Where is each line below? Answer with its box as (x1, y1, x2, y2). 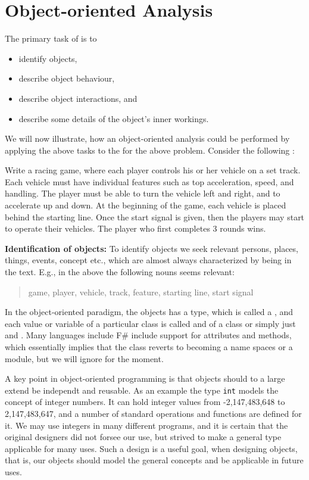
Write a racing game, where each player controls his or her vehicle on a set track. (5, 164, 301, 176)
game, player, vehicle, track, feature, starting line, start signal (28, 285, 254, 298)
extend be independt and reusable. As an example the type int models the (5, 384, 279, 396)
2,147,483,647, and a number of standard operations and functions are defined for (5, 407, 302, 420)
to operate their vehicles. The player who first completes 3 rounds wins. (5, 222, 266, 235)
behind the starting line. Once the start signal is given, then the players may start (5, 210, 305, 223)
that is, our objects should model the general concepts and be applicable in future (5, 454, 304, 466)
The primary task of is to (5, 32, 97, 45)
